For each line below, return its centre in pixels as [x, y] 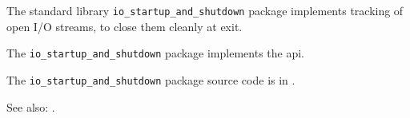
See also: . [31, 106]
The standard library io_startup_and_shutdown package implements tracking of [205, 10]
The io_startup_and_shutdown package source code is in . [151, 79]
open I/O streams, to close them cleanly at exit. [125, 26]
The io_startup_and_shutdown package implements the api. [155, 53]
